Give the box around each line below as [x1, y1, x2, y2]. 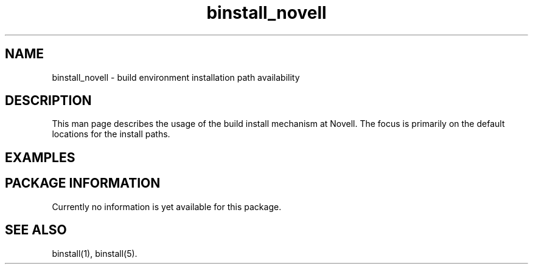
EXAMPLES [5, 149, 75, 165]
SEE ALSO [5, 222, 67, 238]
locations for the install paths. [52, 129, 170, 140]
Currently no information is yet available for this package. [52, 201, 282, 212]
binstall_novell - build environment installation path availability [52, 72, 300, 83]
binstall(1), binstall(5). [52, 248, 138, 259]
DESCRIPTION [5, 93, 92, 109]
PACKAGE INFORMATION [5, 175, 161, 191]
